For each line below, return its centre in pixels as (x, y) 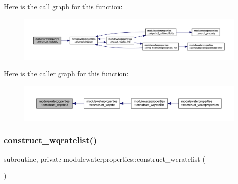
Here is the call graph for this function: (63, 6)
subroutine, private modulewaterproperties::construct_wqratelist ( (105, 158)
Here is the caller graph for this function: (66, 74)
